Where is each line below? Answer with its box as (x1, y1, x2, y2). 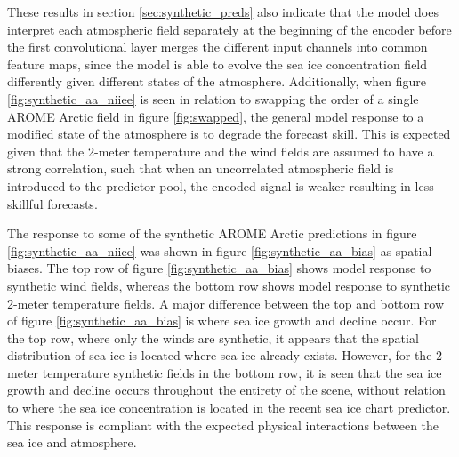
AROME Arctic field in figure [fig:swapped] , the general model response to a (7, 107, 424, 125)
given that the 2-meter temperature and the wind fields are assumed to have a (7, 141, 434, 160)
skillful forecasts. (7, 194, 98, 212)
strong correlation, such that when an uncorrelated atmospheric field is (7, 159, 394, 178)
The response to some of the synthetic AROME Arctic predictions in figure (7, 224, 417, 243)
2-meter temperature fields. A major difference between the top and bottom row (7, 293, 445, 312)
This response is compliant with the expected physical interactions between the (7, 415, 439, 434)
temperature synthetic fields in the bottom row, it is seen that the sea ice (42, 363, 442, 381)
